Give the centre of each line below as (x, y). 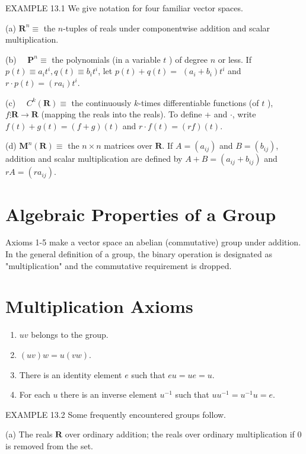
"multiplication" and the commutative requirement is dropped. (119, 265)
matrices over (128, 146)
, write (244, 114)
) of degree (189, 59)
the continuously (101, 102)
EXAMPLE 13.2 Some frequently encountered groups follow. (116, 414)
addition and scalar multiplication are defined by (94, 159)
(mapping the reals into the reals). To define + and (134, 114)
